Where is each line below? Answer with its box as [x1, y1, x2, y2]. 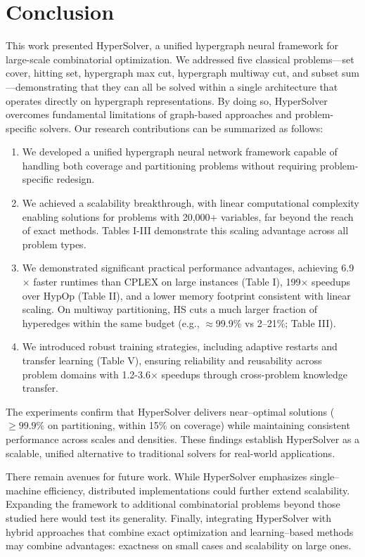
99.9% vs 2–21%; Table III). [215, 315, 336, 330]
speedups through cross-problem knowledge [161, 366, 347, 381]
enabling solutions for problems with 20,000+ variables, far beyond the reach [22, 209, 354, 224]
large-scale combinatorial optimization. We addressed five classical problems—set [6, 51, 354, 66]
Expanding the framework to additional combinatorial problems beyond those [6, 497, 340, 511]
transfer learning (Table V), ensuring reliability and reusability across [22, 353, 322, 367]
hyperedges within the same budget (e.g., [22, 315, 200, 330]
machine [6, 482, 41, 497]
